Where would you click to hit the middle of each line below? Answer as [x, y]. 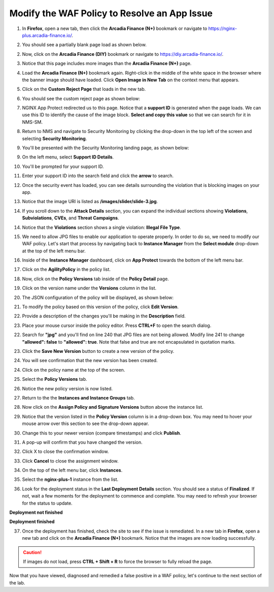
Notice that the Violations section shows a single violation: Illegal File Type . [101, 227]
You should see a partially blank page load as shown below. [84, 45]
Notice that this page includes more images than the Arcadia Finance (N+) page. [107, 63]
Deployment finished [32, 522]
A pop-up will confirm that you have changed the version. [82, 442]
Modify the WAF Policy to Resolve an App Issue [111, 13]
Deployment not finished [36, 512]
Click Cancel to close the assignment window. [70, 461]
